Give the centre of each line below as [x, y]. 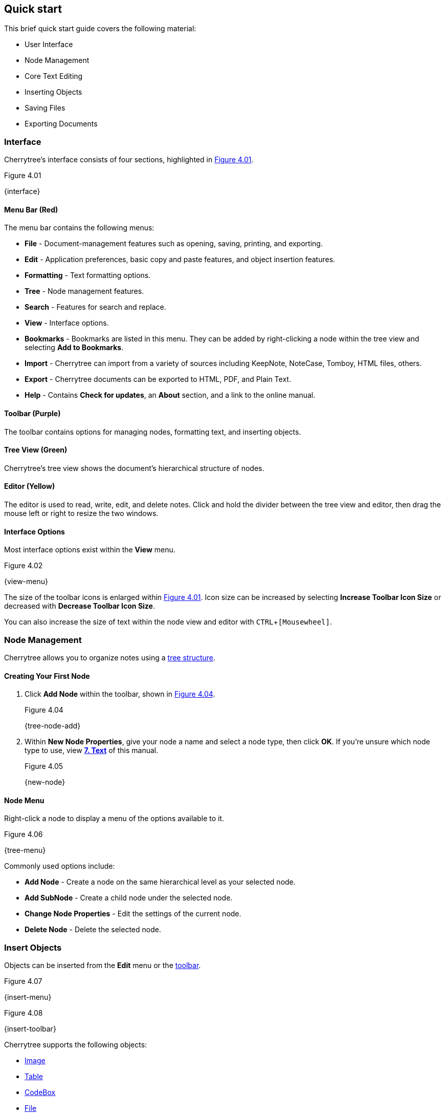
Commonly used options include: [60, 866]
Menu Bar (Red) [31, 209]
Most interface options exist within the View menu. [90, 550]
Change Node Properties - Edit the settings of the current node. [133, 914]
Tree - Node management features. [84, 291]
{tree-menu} [25, 850]
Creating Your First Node [47, 676]
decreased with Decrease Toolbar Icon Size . [80, 606]
